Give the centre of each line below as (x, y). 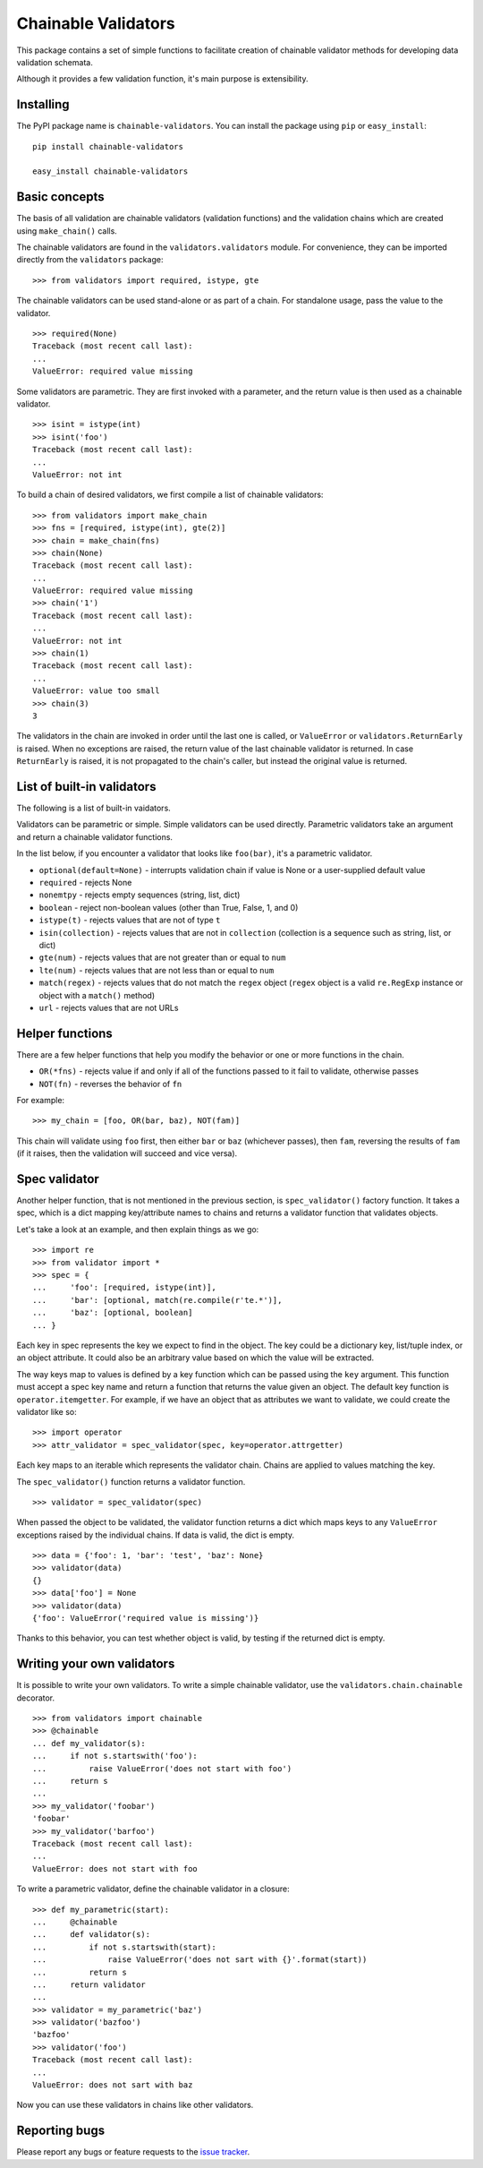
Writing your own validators (96, 1664)
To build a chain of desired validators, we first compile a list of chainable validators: (170, 495)
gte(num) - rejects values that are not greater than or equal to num (162, 957)
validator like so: (47, 1411)
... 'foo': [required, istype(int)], (124, 1288)
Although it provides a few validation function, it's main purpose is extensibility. (162, 79)
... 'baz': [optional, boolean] (113, 1313)
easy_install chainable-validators (110, 171)
